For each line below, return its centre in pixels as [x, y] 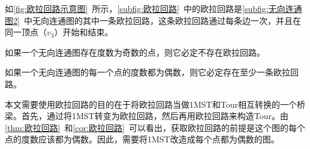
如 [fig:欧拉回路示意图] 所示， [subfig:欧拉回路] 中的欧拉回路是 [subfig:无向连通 [154, 8]
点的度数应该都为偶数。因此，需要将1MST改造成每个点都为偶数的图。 [142, 139]
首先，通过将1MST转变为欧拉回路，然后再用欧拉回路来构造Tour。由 [155, 116]
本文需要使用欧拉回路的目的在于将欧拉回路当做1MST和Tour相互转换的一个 [151, 104]
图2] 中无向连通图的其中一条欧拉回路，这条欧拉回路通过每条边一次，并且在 [153, 20]
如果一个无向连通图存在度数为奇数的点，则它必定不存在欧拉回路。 [135, 52]
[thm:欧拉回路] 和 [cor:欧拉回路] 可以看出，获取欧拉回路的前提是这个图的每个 [155, 127]
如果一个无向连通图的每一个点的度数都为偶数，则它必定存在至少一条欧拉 [148, 72]
